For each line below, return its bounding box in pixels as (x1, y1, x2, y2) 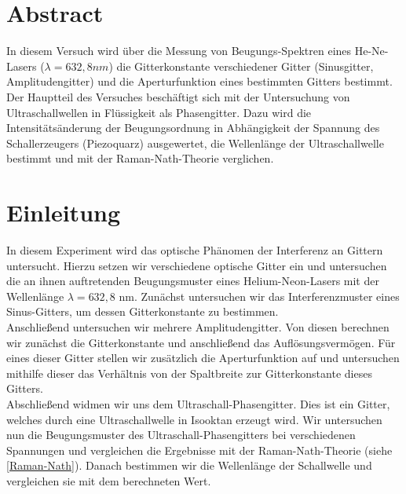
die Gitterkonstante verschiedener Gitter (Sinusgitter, (116, 57, 374, 74)
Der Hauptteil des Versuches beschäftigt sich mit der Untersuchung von (6, 88, 350, 104)
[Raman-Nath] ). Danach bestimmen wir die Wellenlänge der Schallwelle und (6, 457, 372, 474)
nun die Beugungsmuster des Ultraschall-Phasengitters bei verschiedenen (6, 426, 356, 443)
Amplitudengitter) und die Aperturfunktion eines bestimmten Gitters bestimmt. (6, 73, 393, 90)
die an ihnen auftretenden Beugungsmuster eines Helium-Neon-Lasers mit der (6, 273, 379, 289)
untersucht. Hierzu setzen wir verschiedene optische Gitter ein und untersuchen (6, 257, 387, 273)
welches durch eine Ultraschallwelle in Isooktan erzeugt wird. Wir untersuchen (6, 411, 382, 427)
